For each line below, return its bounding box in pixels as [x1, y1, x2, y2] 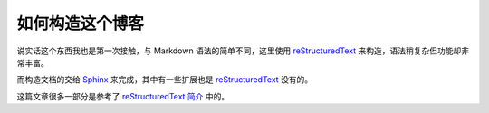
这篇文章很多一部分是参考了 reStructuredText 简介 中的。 [16, 90, 230, 101]
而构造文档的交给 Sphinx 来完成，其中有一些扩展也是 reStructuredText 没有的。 [16, 74, 313, 85]
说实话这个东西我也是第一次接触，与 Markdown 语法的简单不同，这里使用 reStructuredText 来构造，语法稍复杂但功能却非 [16, 45, 470, 56]
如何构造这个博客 [16, 14, 145, 33]
